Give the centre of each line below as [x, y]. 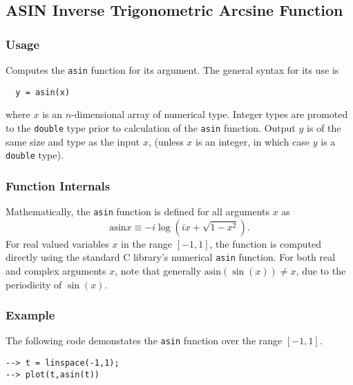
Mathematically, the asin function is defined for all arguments [138, 211]
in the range [147, 243]
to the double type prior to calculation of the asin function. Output [151, 127]
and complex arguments [56, 270]
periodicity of [34, 284]
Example [30, 315]
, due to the [321, 270]
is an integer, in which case [253, 141]
